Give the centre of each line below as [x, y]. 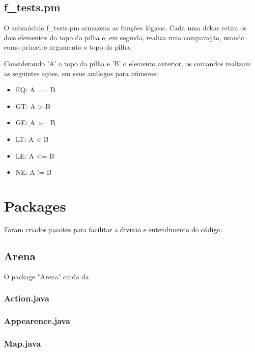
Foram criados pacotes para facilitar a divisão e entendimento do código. [113, 229]
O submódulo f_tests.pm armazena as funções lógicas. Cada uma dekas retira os [125, 28]
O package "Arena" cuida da [46, 276]
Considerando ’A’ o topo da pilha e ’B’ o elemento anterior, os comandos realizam [127, 63]
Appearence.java [37, 321]
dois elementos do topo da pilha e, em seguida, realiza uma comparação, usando [124, 37]
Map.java [23, 343]
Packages [35, 205]
